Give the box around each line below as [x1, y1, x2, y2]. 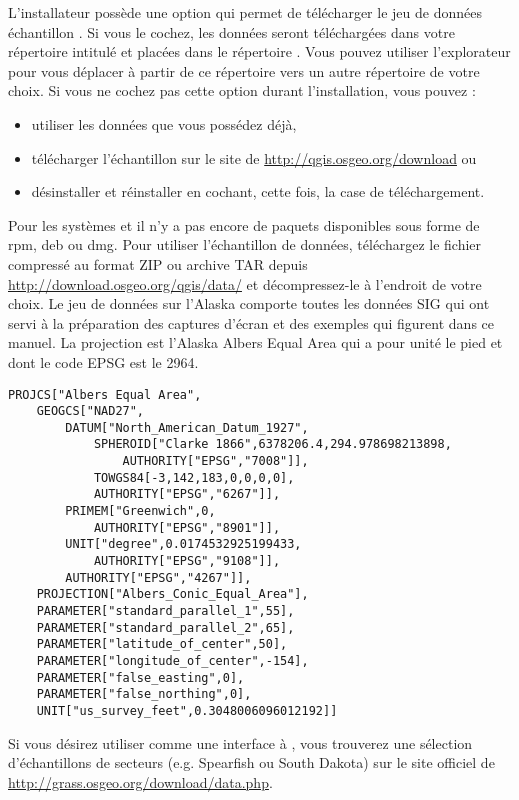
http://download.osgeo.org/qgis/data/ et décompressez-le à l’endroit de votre [8, 273, 482, 294]
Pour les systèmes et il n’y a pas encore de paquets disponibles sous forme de [8, 214, 480, 235]
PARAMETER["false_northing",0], [36, 687, 252, 702]
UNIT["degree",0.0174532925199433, [65, 537, 302, 552]
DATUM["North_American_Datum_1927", [65, 420, 309, 435]
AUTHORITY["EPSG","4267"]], [65, 570, 252, 585]
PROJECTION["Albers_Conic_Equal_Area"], [36, 587, 309, 602]
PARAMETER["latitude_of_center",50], [36, 637, 288, 652]
